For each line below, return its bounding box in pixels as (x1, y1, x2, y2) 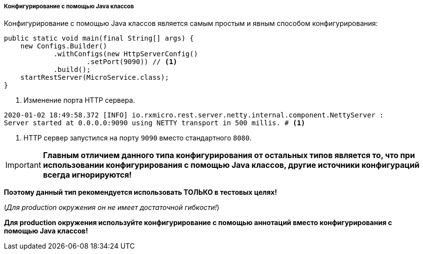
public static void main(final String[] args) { (4, 34, 194, 43)
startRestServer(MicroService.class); (20, 73, 169, 82)
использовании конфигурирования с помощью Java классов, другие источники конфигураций (43, 160, 420, 170)
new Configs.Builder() (20, 42, 107, 50)
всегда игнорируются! (43, 170, 132, 180)
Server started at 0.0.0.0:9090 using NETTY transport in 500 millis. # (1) (4, 119, 305, 127)
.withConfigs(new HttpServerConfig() (53, 50, 198, 58)
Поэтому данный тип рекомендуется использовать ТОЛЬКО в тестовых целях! (4, 188, 277, 197)
